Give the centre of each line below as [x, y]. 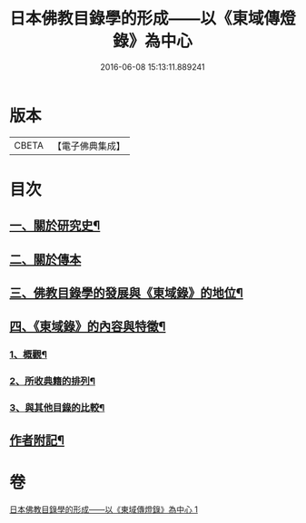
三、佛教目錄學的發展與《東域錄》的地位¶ [126, 293]
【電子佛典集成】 [89, 146]
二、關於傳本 [45, 259]
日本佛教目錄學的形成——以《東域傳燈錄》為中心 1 [104, 509]
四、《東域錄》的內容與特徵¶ [88, 327]
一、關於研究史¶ [55, 226]
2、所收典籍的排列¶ [52, 382]
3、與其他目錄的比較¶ [57, 408]
